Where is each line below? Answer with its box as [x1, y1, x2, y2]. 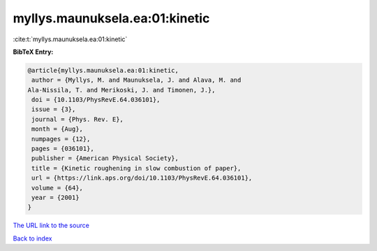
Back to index [13, 234, 52, 243]
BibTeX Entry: [13, 48, 54, 56]
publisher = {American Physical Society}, [31, 155, 179, 162]
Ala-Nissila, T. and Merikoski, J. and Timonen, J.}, [27, 86, 216, 94]
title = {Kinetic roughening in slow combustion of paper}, [31, 164, 242, 172]
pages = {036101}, [31, 145, 94, 153]
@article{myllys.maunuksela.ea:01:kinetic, [27, 66, 179, 74]
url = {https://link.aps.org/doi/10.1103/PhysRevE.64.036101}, [31, 174, 253, 182]
